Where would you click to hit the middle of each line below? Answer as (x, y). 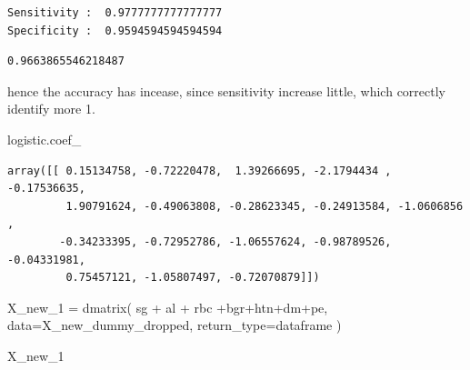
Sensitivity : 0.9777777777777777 (115, 13)
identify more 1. (51, 109)
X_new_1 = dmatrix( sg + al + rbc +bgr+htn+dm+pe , (168, 307)
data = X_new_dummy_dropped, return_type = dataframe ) (175, 325)
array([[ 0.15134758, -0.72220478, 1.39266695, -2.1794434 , (200, 170)
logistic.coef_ (45, 139)
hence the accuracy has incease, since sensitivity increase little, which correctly (226, 90)
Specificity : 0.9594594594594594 (115, 30)
